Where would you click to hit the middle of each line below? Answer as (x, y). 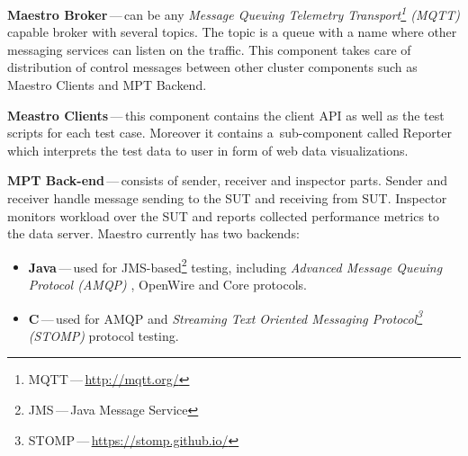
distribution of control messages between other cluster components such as (212, 67)
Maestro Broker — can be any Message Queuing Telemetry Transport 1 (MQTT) (234, 13)
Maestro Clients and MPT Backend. (107, 85)
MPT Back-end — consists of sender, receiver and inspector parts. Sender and (227, 180)
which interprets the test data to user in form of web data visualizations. (208, 150)
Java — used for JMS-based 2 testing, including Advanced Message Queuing (235, 265)
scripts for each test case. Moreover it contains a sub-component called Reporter (229, 133)
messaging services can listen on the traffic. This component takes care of (209, 49)
